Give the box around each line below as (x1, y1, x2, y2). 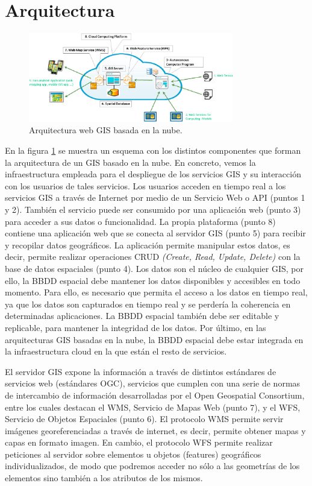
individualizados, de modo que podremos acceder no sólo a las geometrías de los (5, 459, 300, 472)
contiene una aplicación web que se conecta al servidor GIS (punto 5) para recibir (5, 227, 306, 239)
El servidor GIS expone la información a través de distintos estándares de (5, 365, 276, 377)
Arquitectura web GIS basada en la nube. (29, 124, 183, 136)
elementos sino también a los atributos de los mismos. (5, 472, 203, 484)
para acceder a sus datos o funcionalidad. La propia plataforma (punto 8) (5, 215, 276, 227)
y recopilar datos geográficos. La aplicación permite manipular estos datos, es (5, 238, 290, 251)
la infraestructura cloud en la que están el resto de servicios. (5, 345, 227, 358)
